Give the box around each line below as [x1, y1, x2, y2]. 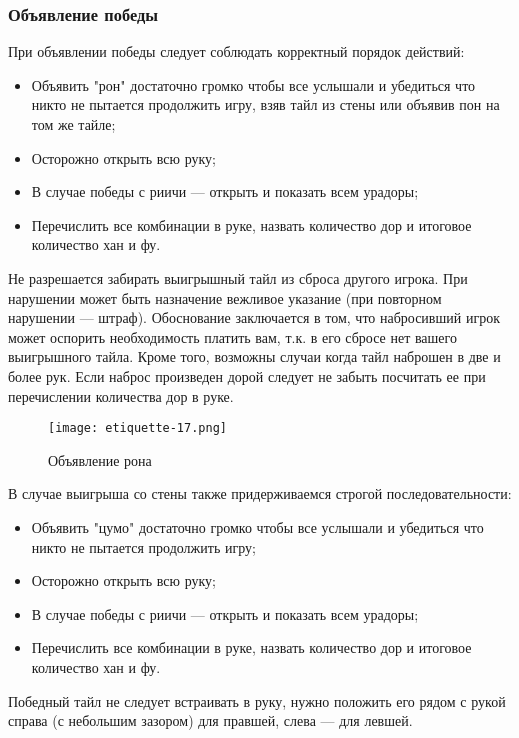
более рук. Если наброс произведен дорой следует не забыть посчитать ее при [8, 365, 486, 386]
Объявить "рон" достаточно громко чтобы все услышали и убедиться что [31, 74, 476, 95]
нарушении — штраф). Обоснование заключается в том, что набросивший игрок [8, 307, 500, 328]
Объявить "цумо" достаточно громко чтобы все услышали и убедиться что [31, 516, 484, 537]
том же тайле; [31, 114, 116, 134]
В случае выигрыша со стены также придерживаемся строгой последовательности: [8, 483, 512, 504]
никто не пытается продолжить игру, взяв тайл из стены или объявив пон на [31, 94, 500, 115]
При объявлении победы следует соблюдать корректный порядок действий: [8, 41, 465, 62]
